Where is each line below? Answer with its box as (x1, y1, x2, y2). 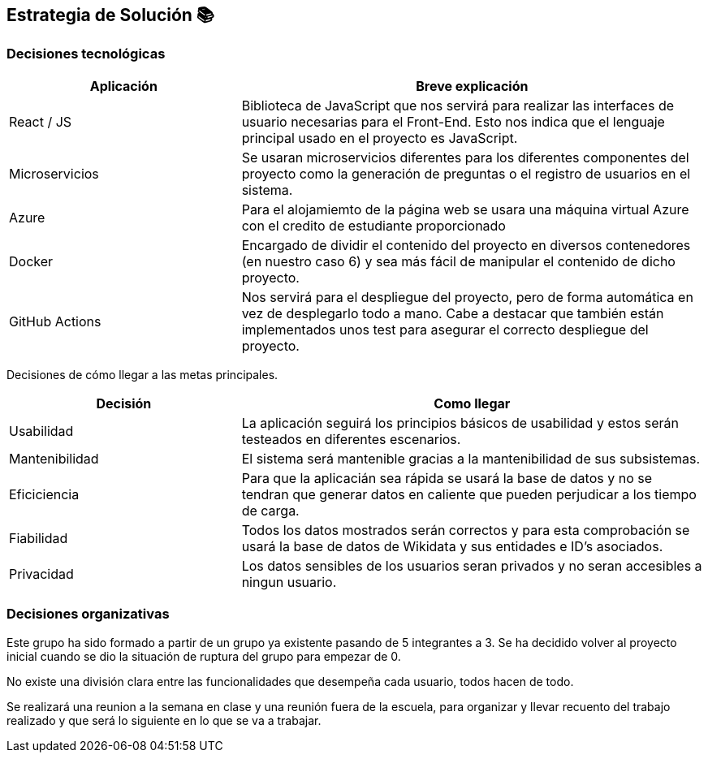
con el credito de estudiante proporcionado (241, 217, 506, 234)
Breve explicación (416, 77, 529, 94)
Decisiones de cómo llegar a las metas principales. (6, 367, 278, 382)
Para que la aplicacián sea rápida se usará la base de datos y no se (241, 469, 653, 486)
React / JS (9, 113, 72, 130)
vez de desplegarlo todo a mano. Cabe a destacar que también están (241, 304, 664, 321)
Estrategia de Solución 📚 (6, 5, 214, 25)
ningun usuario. (241, 573, 337, 590)
